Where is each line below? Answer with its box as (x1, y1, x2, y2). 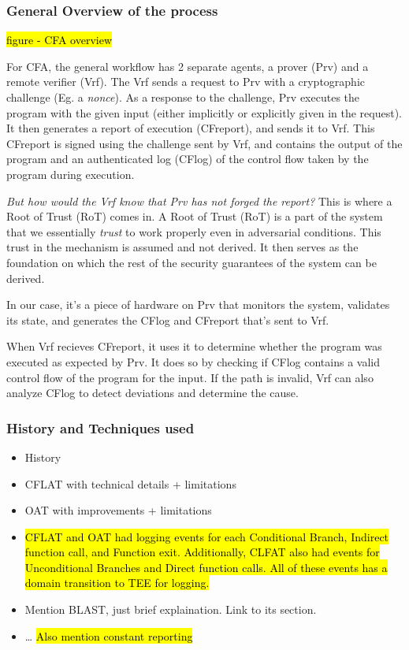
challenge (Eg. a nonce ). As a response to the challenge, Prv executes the (6, 89, 360, 105)
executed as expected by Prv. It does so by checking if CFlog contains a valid (6, 353, 380, 370)
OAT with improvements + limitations (24, 502, 212, 518)
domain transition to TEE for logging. (24, 574, 210, 591)
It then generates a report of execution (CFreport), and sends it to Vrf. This (6, 120, 375, 136)
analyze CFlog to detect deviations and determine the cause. (6, 384, 299, 401)
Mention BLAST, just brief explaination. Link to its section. (24, 601, 317, 618)
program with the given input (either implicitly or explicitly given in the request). (6, 104, 402, 121)
